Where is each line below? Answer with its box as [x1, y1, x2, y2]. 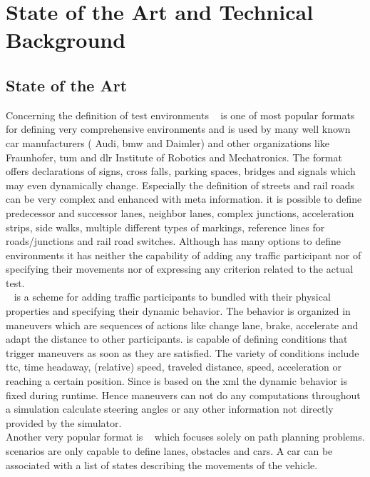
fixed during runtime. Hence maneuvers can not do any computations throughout [6, 387, 361, 402]
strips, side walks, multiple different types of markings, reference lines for [6, 219, 325, 234]
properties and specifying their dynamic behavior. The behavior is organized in [6, 303, 351, 318]
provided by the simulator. [6, 415, 122, 430]
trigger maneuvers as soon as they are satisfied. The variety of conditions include [6, 345, 359, 360]
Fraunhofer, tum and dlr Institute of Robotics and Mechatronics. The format [6, 149, 342, 164]
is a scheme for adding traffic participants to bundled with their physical [14, 289, 331, 304]
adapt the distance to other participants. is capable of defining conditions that [6, 331, 348, 346]
